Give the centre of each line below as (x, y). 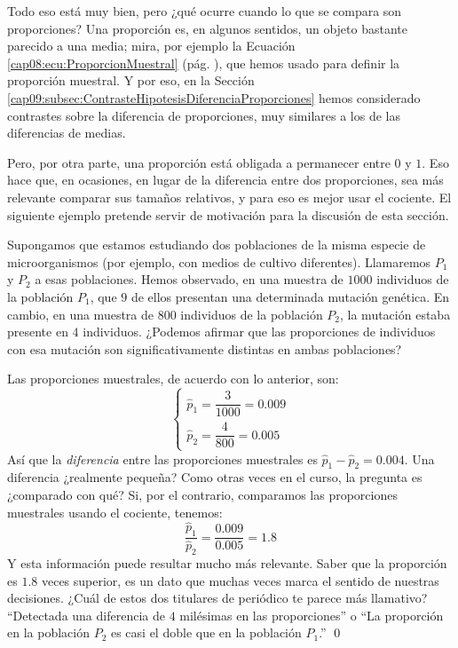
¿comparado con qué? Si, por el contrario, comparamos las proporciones (202, 494)
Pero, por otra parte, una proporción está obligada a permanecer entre (199, 162)
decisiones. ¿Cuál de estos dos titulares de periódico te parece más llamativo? (217, 598)
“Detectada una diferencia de (86, 615)
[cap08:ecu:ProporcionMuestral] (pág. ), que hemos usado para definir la (204, 63)
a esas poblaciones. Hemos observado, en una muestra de (189, 279)
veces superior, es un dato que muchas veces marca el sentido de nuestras (240, 580)
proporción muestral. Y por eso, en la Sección (131, 80)
